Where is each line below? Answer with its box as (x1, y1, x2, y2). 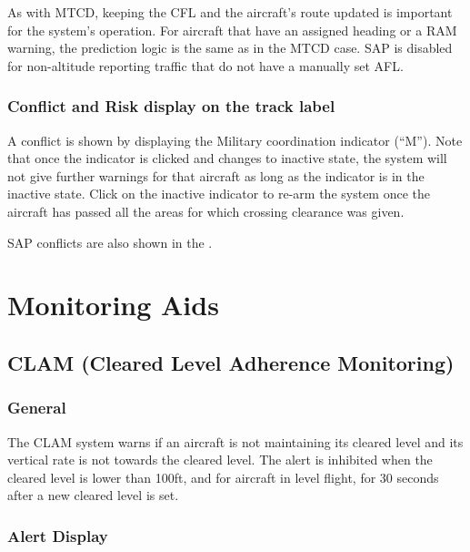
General (7, 396, 66, 419)
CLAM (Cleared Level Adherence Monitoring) (7, 348, 455, 376)
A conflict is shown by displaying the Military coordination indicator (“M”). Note (7, 130, 463, 149)
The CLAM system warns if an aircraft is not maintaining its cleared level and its (7, 432, 464, 451)
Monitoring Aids (7, 286, 219, 323)
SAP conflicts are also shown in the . (7, 232, 213, 251)
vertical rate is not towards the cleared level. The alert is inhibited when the (7, 450, 433, 469)
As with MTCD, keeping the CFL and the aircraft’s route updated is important (7, 3, 453, 21)
